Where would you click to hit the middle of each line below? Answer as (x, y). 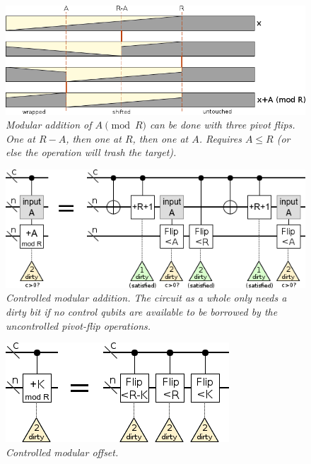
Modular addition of (49, 125)
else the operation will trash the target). (91, 152)
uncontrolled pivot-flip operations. (78, 325)
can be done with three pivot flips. (222, 125)
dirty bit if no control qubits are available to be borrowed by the (142, 311)
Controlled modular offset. (62, 452)
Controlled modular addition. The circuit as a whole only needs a (146, 298)
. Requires (220, 138)
